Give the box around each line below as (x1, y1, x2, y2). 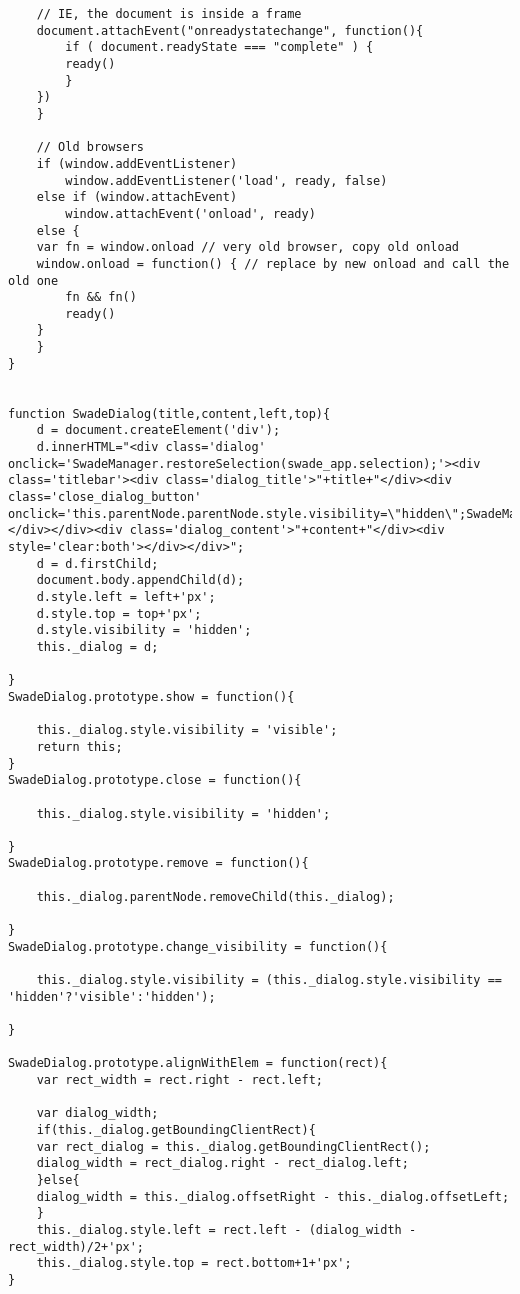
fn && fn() (65, 290, 137, 305)
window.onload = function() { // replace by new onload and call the (36, 256, 510, 271)
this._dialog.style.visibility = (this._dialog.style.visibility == (36, 973, 502, 988)
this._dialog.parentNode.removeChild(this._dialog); (36, 889, 395, 904)
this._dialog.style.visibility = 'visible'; (36, 723, 338, 738)
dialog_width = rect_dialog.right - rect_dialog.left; (36, 1156, 409, 1171)
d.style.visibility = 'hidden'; (36, 623, 252, 638)
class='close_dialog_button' (8, 490, 202, 505)
